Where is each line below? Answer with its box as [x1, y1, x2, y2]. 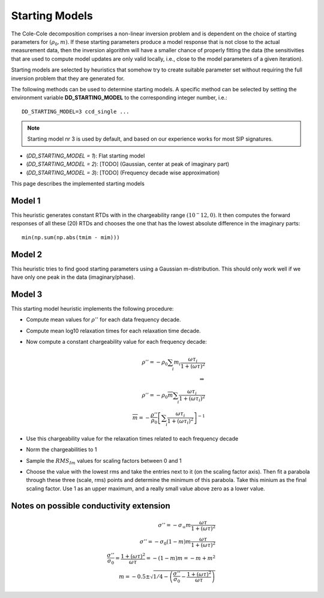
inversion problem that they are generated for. [11, 75, 125, 82]
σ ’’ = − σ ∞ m [158, 522, 191, 530]
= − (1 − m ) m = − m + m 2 [146, 554, 216, 562]
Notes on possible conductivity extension [11, 501, 170, 511]
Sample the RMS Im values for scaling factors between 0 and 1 [26, 457, 182, 466]
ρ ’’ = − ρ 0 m [142, 392, 173, 400]
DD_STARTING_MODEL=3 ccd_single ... [22, 108, 130, 115]
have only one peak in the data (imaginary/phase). [11, 273, 135, 281]
